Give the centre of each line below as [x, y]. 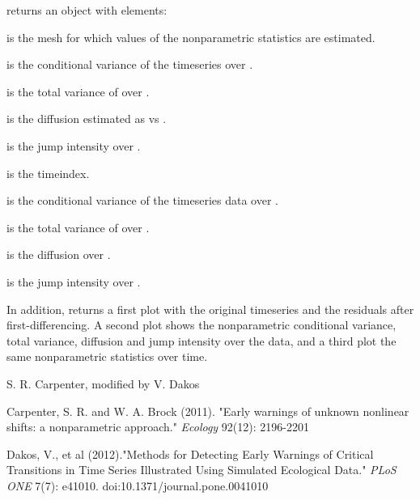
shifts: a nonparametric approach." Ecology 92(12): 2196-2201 [158, 427]
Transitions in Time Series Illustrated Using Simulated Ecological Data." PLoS [202, 470]
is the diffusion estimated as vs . [87, 119]
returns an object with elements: [87, 10]
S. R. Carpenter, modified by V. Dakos [103, 383]
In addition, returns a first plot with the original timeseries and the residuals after [210, 309]
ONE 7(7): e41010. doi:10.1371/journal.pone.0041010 [138, 485]
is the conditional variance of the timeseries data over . [142, 200]
